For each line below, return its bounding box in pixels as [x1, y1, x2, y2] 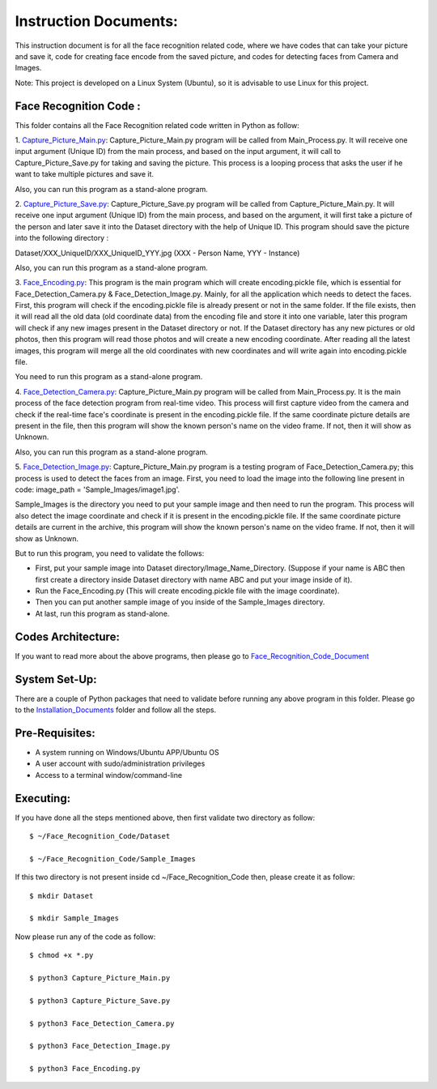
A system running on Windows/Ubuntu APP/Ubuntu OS [35, 747, 219, 757]
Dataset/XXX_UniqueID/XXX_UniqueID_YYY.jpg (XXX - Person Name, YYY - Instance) [15, 248, 300, 258]
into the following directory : [15, 233, 109, 243]
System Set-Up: [15, 673, 97, 686]
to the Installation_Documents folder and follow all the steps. [15, 705, 217, 715]
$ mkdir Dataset [29, 891, 94, 900]
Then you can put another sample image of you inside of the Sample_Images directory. [35, 597, 325, 607]
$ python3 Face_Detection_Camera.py [29, 1019, 175, 1028]
